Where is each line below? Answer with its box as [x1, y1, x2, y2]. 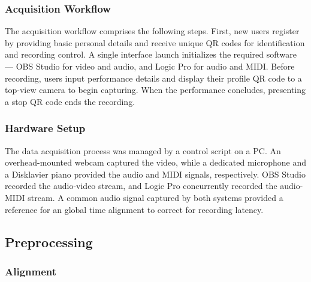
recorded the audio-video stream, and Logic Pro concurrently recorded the [5, 179, 277, 192]
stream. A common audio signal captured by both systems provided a [28, 191, 283, 203]
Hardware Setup [5, 121, 86, 136]
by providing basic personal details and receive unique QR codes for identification [5, 36, 305, 49]
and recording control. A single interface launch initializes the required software [5, 48, 297, 61]
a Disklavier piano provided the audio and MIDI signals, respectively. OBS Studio [5, 167, 306, 180]
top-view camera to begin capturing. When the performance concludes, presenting [5, 83, 306, 96]
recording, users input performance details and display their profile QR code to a [5, 71, 302, 84]
